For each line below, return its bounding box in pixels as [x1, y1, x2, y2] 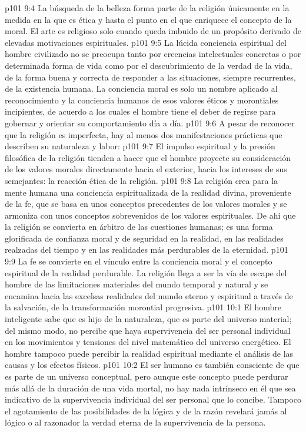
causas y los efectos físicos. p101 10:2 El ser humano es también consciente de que [5, 359, 300, 371]
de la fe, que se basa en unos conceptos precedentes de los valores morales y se [5, 197, 287, 210]
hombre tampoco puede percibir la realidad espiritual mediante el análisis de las [5, 347, 294, 359]
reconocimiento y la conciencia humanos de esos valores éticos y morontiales [5, 93, 279, 106]
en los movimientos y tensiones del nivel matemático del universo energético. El [5, 336, 291, 348]
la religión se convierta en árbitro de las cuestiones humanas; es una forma [5, 220, 273, 233]
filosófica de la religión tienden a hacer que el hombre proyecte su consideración [5, 151, 291, 163]
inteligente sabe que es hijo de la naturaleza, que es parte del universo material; [5, 313, 292, 325]
